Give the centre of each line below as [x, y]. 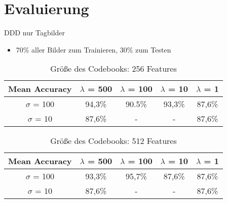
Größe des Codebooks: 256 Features [113, 69]
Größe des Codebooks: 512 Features [113, 141]
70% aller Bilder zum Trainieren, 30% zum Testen [93, 49]
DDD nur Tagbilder [35, 33]
